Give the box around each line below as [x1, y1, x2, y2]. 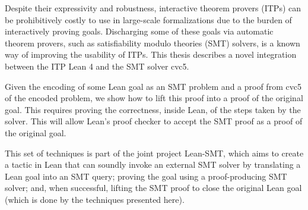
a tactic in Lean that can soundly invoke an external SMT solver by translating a [5, 158, 301, 171]
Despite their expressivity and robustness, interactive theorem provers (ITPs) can [5, 2, 301, 14]
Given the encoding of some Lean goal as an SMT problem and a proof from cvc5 [5, 80, 301, 92]
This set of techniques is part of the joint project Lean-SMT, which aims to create [5, 146, 304, 159]
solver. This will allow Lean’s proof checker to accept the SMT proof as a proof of [5, 115, 303, 127]
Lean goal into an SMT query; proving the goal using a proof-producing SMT [5, 170, 287, 182]
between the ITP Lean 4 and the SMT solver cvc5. [5, 59, 189, 72]
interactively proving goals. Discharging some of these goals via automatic [5, 25, 274, 37]
